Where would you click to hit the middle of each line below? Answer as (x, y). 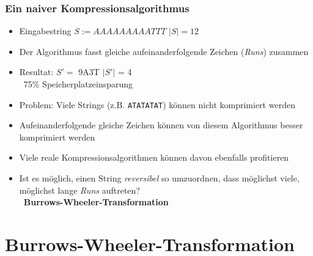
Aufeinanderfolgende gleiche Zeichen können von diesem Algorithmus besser (161, 125)
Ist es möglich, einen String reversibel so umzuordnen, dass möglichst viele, (159, 178)
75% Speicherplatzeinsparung (78, 84)
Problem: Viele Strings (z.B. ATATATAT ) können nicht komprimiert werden (157, 104)
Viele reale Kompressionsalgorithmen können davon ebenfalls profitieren (154, 157)
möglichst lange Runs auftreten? (79, 190)
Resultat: (36, 72)
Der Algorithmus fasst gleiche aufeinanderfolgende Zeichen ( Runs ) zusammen (164, 51)
